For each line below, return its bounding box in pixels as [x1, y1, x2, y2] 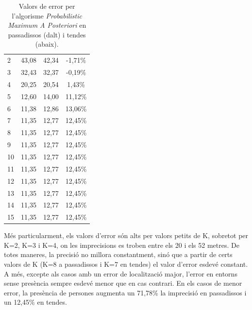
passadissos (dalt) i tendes [8, 29, 86, 39]
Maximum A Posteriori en [8, 20, 86, 30]
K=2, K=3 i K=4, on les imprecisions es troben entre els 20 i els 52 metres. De [4, 240, 239, 250]
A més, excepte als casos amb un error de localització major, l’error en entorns [4, 268, 237, 278]
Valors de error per [18, 1, 75, 11]
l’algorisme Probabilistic [12, 10, 82, 20]
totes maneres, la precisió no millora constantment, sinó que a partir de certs [4, 249, 233, 259]
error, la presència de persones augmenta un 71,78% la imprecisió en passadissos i [4, 287, 247, 297]
